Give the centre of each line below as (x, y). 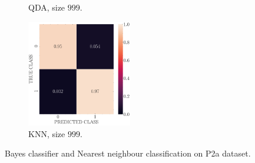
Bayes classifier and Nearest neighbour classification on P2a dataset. (128, 153)
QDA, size (47, 7)
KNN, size (47, 133)
